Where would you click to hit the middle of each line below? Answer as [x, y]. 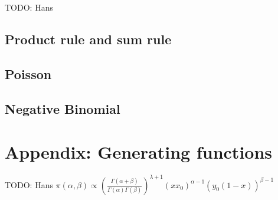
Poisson [28, 73]
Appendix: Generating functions [139, 152]
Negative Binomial [63, 108]
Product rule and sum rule [88, 39]
